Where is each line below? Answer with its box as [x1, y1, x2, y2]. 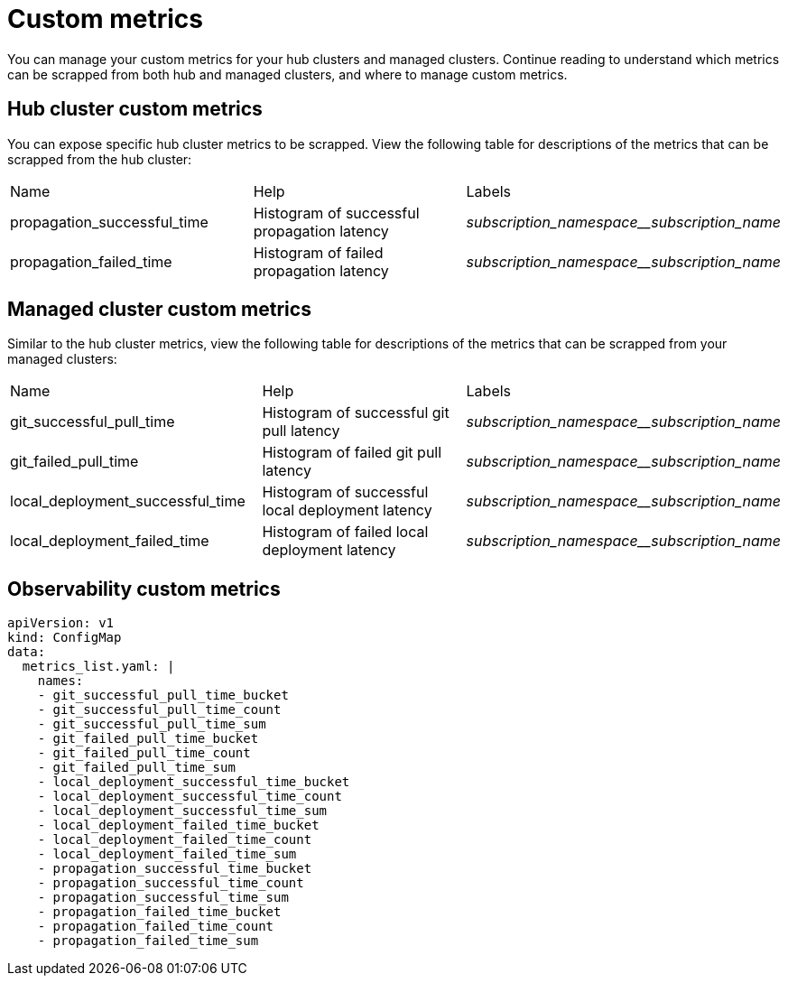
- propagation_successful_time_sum [37, 890, 289, 905]
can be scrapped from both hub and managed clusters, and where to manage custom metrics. [7, 66, 568, 82]
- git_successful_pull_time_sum [37, 717, 266, 732]
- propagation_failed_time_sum [37, 933, 259, 949]
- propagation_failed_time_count [37, 919, 274, 934]
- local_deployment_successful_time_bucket [37, 774, 350, 790]
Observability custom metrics [7, 577, 281, 600]
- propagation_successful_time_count [37, 876, 304, 891]
